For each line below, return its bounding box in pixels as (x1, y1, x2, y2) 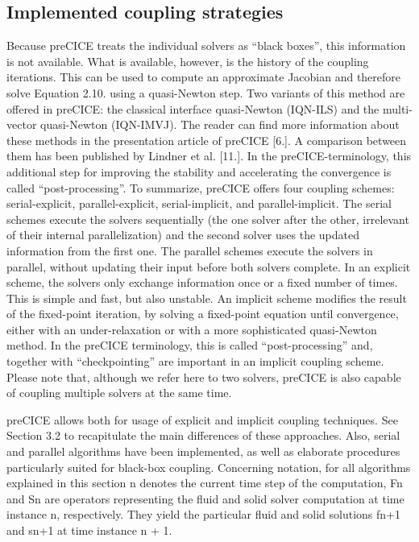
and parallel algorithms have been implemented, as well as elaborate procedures (6, 443, 400, 460)
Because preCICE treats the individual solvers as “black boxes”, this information (6, 37, 406, 54)
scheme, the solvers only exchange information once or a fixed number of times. (6, 274, 398, 291)
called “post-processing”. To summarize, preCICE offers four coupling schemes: (6, 179, 395, 196)
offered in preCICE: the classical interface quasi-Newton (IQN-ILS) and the (6, 100, 380, 117)
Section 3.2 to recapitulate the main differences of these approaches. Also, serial (6, 427, 400, 444)
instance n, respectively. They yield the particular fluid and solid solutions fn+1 (6, 506, 401, 523)
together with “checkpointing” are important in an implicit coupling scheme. (6, 353, 384, 370)
